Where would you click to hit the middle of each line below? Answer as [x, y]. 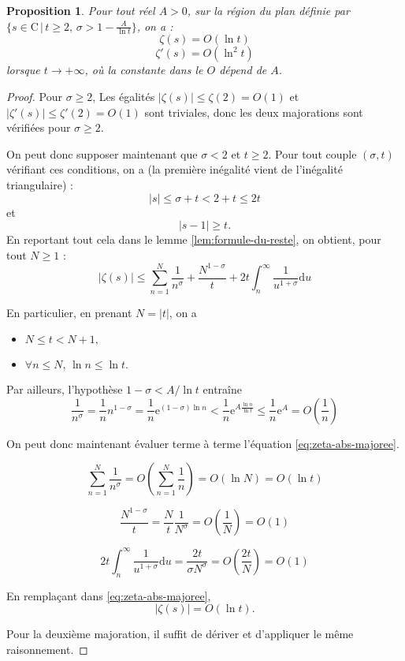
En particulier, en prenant [69, 312]
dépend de [243, 70]
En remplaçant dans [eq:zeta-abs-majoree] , [109, 595]
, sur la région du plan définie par [268, 10]
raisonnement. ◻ [47, 649]
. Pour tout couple [312, 153]
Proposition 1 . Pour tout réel [81, 10]
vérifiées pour [39, 127]
